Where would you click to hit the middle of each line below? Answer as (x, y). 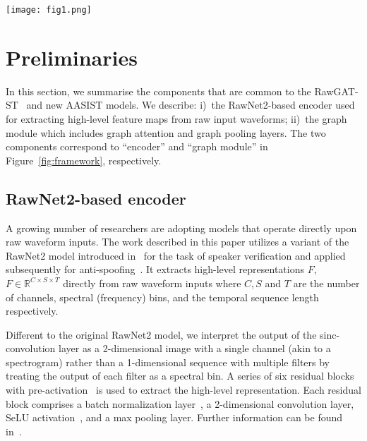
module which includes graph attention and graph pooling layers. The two (166, 132)
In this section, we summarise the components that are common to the (158, 91)
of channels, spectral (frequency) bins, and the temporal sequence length (162, 297)
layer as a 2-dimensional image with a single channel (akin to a (195, 348)
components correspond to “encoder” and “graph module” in (137, 146)
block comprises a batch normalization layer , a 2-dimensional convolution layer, (180, 403)
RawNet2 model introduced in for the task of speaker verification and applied (176, 255)
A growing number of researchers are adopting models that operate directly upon (181, 228)
